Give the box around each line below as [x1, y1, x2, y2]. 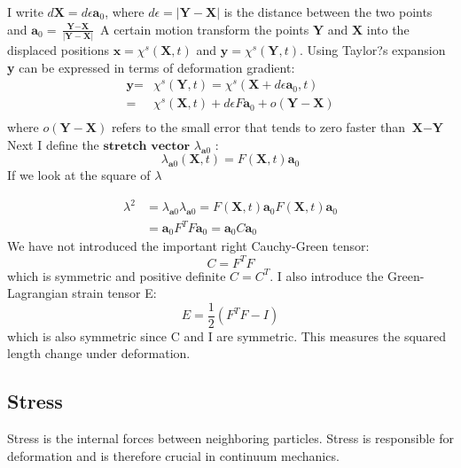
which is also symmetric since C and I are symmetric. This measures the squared [7, 326, 447, 345]
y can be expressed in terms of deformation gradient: [7, 58, 295, 76]
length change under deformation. [7, 344, 191, 363]
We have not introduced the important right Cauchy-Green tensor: [7, 237, 370, 255]
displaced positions [7, 40, 109, 58]
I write [7, 3, 43, 20]
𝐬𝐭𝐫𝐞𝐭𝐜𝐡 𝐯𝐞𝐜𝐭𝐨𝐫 [103, 139, 191, 152]
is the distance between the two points [223, 3, 433, 20]
